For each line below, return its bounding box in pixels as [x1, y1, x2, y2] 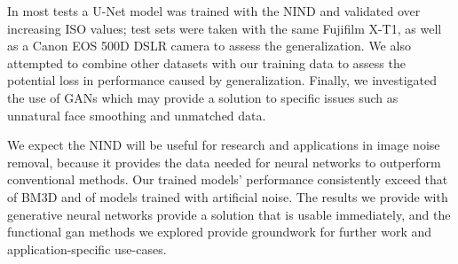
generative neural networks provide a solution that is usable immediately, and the [7, 205, 451, 223]
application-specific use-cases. [7, 239, 167, 258]
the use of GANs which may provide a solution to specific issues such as [7, 88, 399, 106]
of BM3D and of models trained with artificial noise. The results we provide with [7, 187, 448, 206]
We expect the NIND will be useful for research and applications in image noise [7, 136, 440, 154]
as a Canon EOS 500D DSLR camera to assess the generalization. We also [7, 36, 411, 55]
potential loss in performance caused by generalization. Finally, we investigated [7, 71, 438, 89]
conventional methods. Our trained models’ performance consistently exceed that [7, 170, 448, 189]
